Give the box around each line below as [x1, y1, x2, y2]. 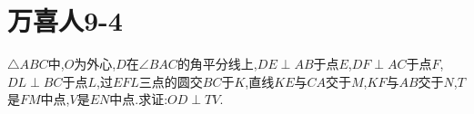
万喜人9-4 [7, 2, 123, 39]
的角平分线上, [176, 54, 257, 73]
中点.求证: [109, 90, 168, 109]
